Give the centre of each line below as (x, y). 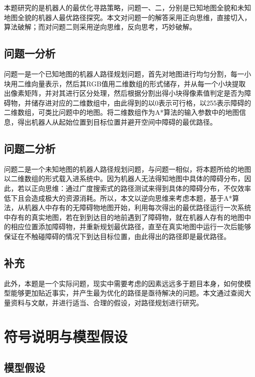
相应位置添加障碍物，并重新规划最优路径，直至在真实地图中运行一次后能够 (131, 227)
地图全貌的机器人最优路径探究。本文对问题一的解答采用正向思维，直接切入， (127, 17)
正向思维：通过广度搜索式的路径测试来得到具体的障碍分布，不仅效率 (141, 188)
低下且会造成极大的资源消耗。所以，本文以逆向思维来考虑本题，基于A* (118, 198)
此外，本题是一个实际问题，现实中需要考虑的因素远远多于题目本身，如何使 (124, 283)
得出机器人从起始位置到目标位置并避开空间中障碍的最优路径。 (117, 121)
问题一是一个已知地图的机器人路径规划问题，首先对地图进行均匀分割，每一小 (127, 73)
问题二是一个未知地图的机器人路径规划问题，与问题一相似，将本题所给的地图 (127, 169)
